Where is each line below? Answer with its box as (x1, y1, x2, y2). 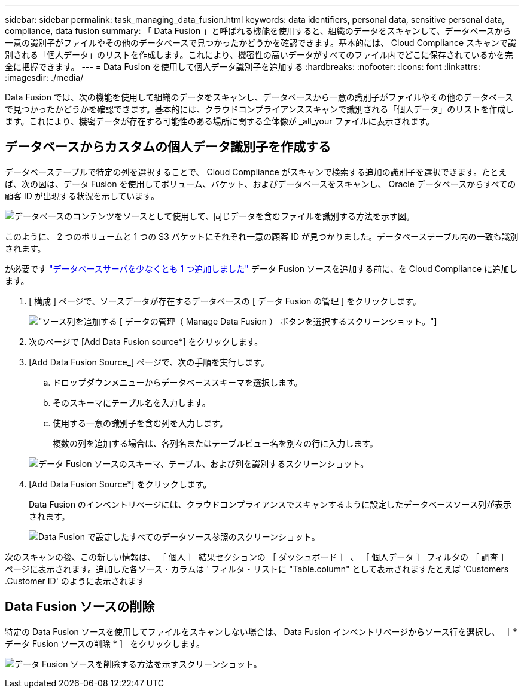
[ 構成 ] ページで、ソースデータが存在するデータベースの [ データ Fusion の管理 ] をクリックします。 (29, 295, 421, 306)
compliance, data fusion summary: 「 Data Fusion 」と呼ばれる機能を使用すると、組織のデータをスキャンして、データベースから (5, 26, 511, 36)
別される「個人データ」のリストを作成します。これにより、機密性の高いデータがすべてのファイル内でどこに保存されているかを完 (5, 50, 513, 60)
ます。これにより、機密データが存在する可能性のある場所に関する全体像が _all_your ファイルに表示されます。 (5, 116, 435, 126)
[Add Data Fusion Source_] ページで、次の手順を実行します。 (29, 356, 269, 367)
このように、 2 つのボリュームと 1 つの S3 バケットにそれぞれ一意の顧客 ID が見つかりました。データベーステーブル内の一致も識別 (5, 231, 519, 242)
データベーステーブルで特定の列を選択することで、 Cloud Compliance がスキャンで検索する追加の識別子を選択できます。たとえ (5, 166, 507, 177)
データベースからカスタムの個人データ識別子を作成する (5, 139, 331, 155)
